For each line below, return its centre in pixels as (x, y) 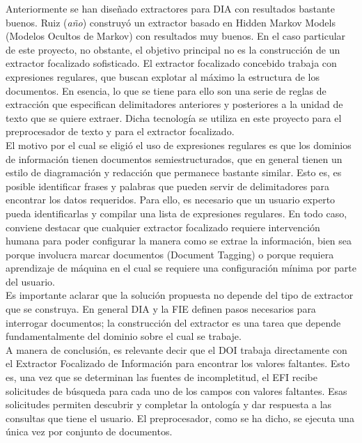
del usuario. (30, 281)
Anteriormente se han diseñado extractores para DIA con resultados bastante (170, 8)
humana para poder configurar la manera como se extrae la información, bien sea (179, 241)
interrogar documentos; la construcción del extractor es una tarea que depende (173, 322)
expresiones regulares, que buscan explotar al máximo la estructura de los (163, 76)
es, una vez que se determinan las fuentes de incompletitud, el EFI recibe (162, 377)
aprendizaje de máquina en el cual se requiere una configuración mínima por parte (181, 268)
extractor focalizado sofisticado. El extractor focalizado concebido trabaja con (171, 63)
